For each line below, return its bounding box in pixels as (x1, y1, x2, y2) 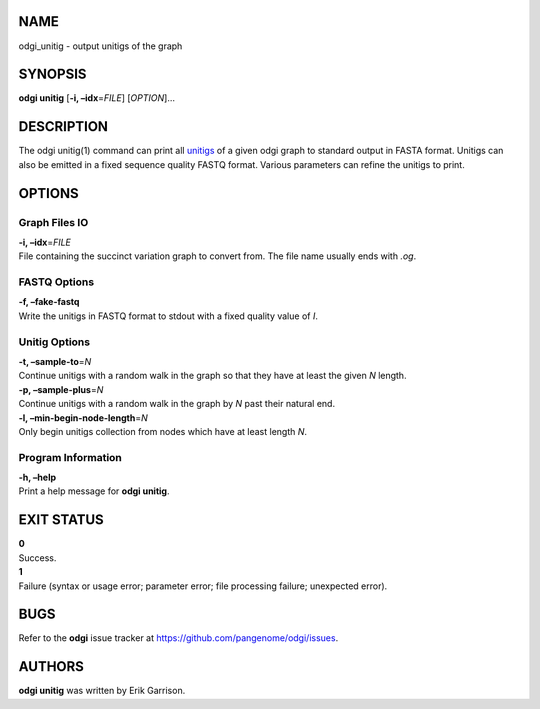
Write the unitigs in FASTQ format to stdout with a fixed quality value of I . (18, 310, 319, 322)
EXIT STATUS (18, 511, 104, 529)
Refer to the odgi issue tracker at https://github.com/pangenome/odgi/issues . (18, 632, 339, 644)
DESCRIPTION (18, 118, 109, 135)
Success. (18, 551, 57, 564)
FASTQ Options (18, 275, 95, 289)
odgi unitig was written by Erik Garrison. (18, 685, 186, 697)
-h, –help (18, 471, 57, 484)
